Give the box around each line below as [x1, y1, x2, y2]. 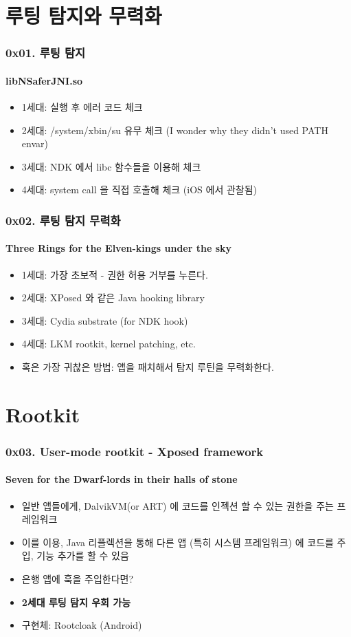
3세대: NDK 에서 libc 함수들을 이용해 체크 [21, 159, 201, 173]
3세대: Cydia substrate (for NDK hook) [21, 313, 188, 327]
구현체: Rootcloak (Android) [21, 618, 142, 632]
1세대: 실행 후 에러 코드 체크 [21, 100, 143, 114]
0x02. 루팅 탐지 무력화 [5, 211, 121, 228]
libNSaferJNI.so [5, 73, 83, 87]
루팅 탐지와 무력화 [5, 1, 162, 30]
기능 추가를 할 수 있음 [36, 548, 129, 563]
